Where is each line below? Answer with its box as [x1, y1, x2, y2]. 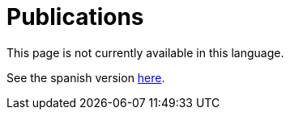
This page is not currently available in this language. [6, 45, 284, 60]
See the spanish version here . [6, 70, 165, 85]
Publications [6, 3, 144, 31]
